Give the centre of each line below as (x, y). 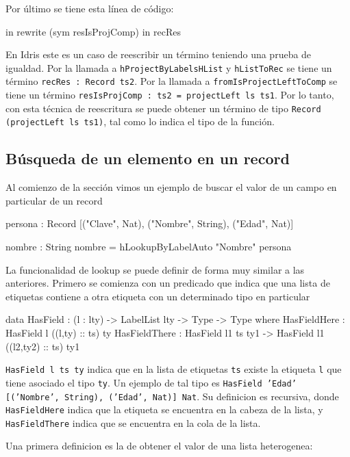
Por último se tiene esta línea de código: (90, 8)
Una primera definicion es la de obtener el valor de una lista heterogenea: (159, 446)
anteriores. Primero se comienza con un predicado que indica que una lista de (168, 283)
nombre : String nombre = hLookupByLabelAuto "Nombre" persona (149, 247)
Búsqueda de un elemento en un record (148, 158)
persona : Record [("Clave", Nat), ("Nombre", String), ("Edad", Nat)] (150, 223)
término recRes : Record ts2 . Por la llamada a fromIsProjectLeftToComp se (172, 81)
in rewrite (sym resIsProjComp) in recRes (93, 31)
